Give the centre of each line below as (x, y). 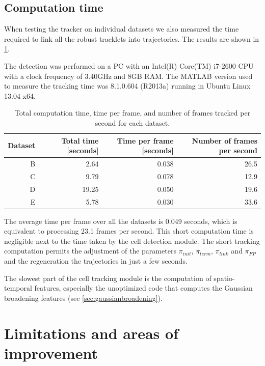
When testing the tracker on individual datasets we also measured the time (122, 29)
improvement (51, 353)
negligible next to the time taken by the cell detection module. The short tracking (132, 241)
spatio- (224, 278)
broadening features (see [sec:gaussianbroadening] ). (83, 298)
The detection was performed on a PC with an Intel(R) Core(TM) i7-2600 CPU (129, 65)
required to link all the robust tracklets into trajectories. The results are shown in (132, 38)
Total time (80, 140)
